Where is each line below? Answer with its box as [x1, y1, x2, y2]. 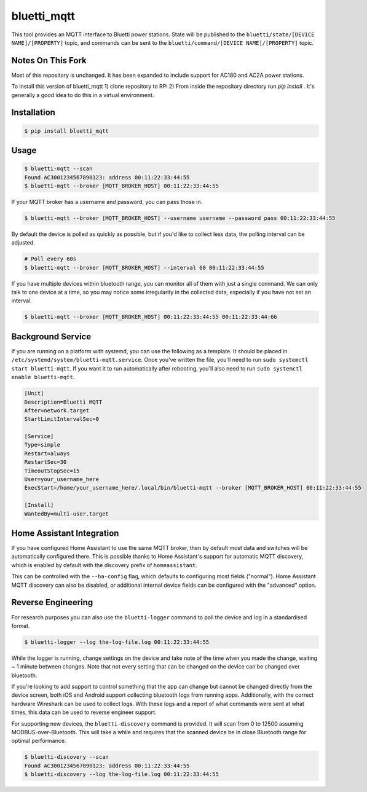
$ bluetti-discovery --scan [24, 753, 109, 761]
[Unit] [24, 390, 44, 397]
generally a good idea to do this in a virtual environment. [11, 91, 154, 98]
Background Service [11, 331, 92, 342]
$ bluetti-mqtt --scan [24, 165, 93, 172]
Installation [11, 108, 55, 118]
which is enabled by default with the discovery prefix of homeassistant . [11, 561, 198, 568]
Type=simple [24, 441, 61, 449]
